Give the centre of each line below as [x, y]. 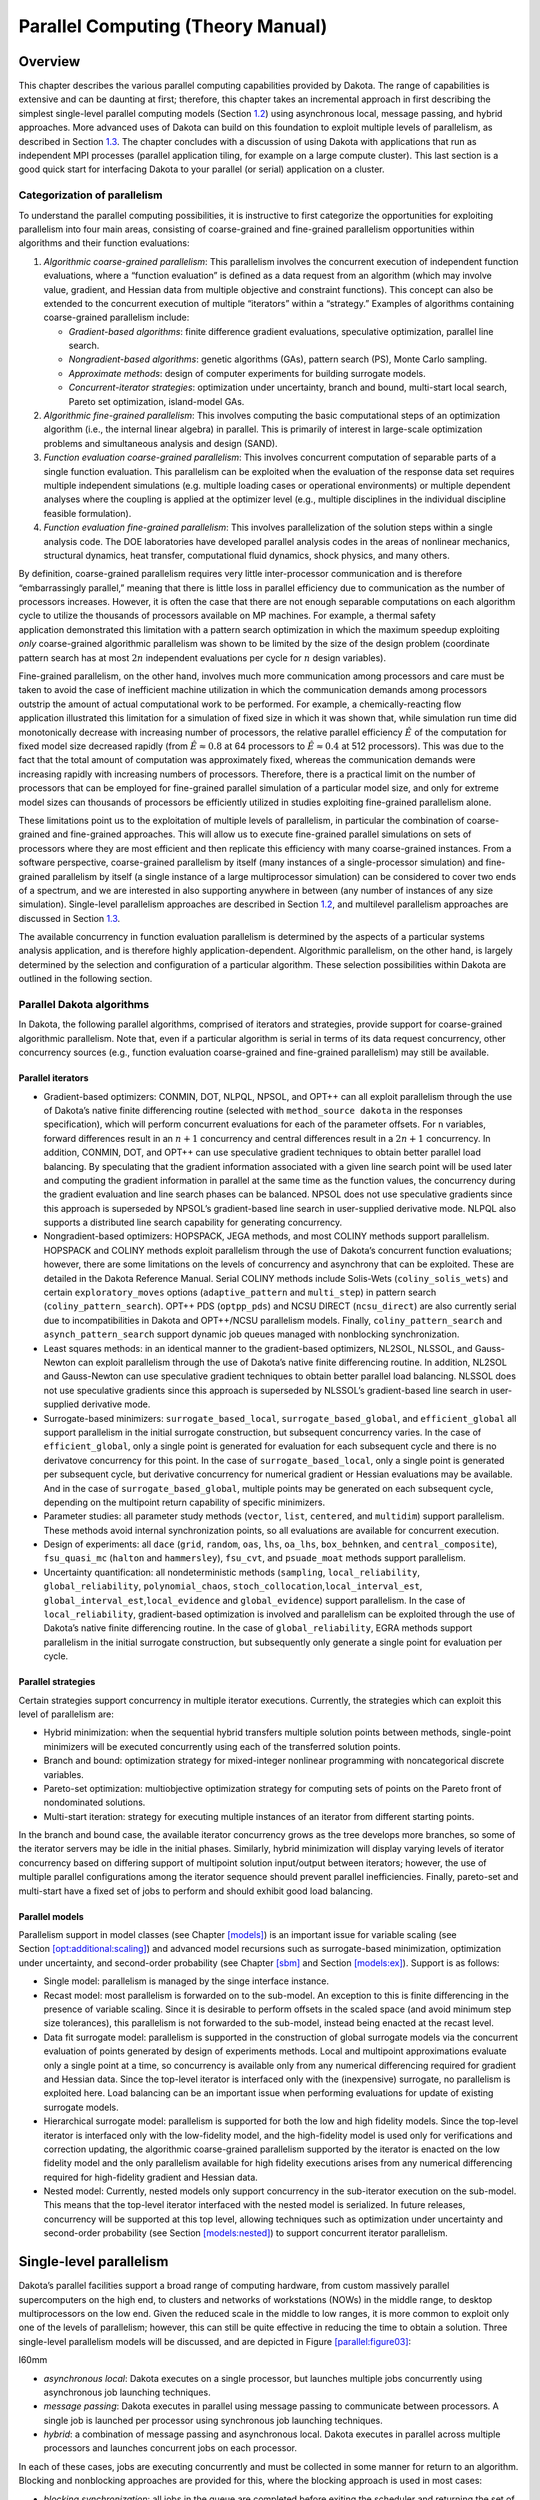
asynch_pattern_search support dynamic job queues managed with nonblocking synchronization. [251, 1334]
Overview [49, 61]
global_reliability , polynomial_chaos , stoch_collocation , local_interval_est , [233, 1586]
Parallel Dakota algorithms [84, 1005]
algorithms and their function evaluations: [104, 243]
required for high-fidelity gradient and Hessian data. [151, 2177]
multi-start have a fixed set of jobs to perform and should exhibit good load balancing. [196, 1891]
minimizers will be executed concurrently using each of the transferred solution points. [222, 1746]
